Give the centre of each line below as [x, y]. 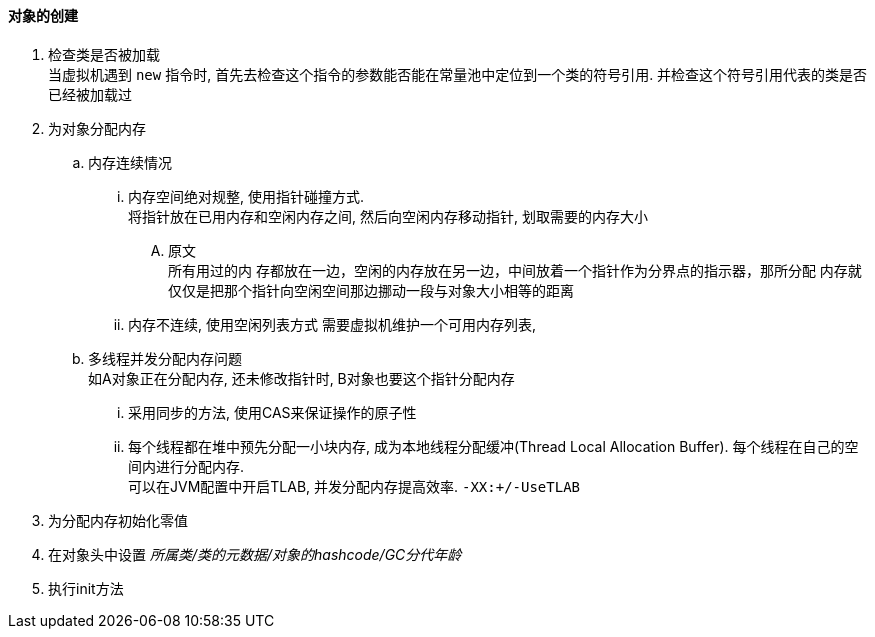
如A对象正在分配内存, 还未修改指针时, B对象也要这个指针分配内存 [301, 378]
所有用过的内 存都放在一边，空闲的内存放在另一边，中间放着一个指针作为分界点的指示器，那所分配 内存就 [515, 270]
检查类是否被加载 [104, 54]
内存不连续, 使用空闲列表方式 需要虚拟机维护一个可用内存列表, [332, 324]
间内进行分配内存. [186, 466]
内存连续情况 [130, 162]
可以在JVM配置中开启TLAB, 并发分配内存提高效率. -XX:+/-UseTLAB [354, 486]
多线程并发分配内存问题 [165, 358]
